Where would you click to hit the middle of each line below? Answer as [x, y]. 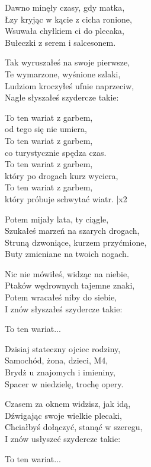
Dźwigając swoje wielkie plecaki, [63, 415]
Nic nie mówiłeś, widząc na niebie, [67, 273]
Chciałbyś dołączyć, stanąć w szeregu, [74, 427]
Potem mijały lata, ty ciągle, [57, 219]
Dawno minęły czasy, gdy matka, [65, 7]
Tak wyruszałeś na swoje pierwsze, [68, 62]
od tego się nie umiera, [46, 129]
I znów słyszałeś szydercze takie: [64, 308]
